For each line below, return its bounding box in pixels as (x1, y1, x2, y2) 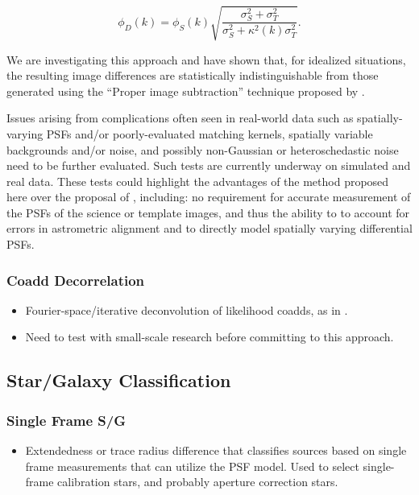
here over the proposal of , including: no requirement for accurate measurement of (6, 188, 411, 205)
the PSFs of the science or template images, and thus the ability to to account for (6, 204, 410, 221)
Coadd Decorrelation (6, 270, 145, 290)
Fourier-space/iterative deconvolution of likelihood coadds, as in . (25, 301, 348, 318)
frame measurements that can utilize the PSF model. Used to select (25, 457, 359, 474)
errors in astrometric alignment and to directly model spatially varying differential (6, 220, 413, 237)
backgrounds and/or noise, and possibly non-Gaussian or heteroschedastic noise (6, 141, 399, 158)
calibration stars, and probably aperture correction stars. (57, 473, 338, 490)
